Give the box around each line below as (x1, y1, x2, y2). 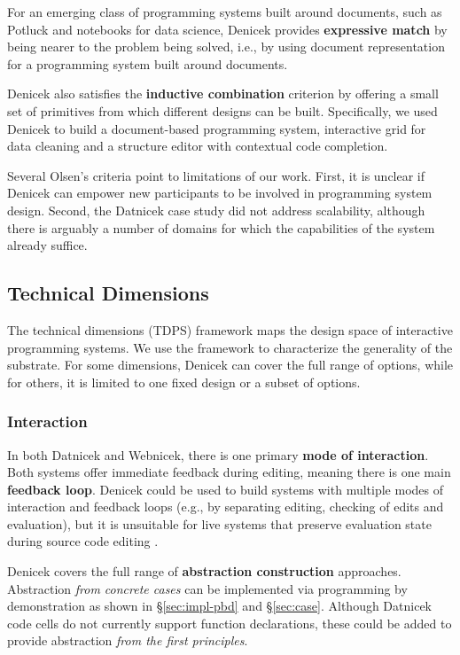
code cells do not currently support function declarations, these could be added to (7, 613, 452, 632)
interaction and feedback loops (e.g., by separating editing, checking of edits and (7, 497, 444, 516)
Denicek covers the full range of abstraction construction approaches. (7, 562, 402, 581)
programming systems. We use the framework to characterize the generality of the (7, 338, 453, 356)
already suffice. (7, 236, 88, 254)
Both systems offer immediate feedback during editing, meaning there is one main (7, 463, 451, 481)
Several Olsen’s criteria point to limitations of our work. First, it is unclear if (7, 166, 425, 184)
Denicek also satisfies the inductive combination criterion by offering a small (7, 84, 439, 103)
